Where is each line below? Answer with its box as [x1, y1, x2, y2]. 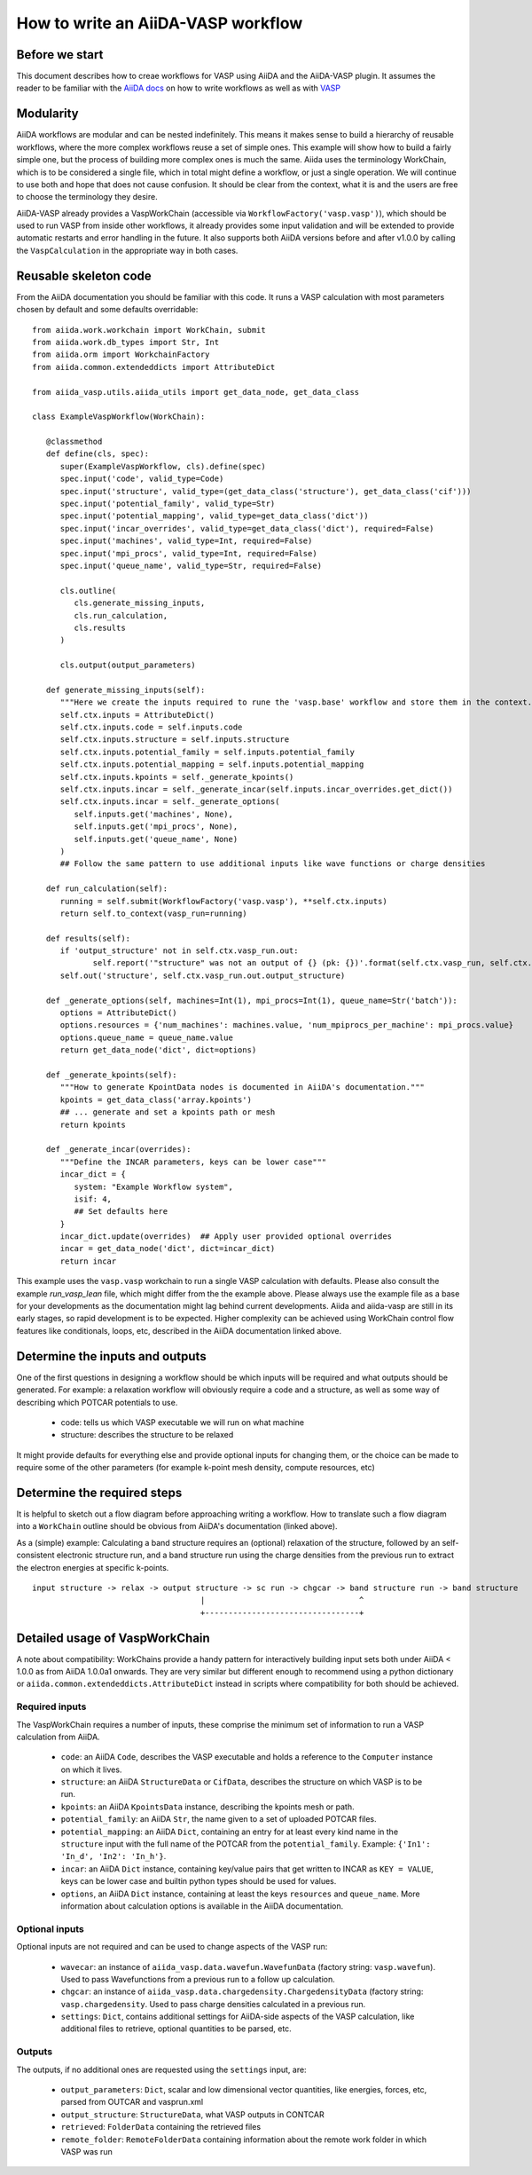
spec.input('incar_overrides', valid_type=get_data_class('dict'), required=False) [59, 524, 434, 533]
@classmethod [45, 437, 103, 447]
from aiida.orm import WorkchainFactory [32, 350, 210, 359]
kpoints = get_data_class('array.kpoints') [59, 1094, 253, 1105]
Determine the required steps [16, 1485, 183, 1500]
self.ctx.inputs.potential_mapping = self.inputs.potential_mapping [59, 760, 364, 769]
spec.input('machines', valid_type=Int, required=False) [59, 536, 313, 546]
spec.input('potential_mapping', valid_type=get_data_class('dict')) [59, 511, 369, 521]
